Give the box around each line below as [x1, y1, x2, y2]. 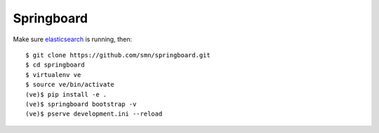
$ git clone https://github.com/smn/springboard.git [25, 51, 211, 59]
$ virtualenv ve [25, 71, 81, 78]
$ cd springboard [25, 61, 85, 69]
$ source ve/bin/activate [25, 80, 115, 89]
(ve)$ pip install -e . [25, 90, 107, 98]
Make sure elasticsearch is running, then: [13, 35, 133, 43]
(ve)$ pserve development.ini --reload [25, 110, 163, 118]
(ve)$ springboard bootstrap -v [25, 100, 137, 108]
